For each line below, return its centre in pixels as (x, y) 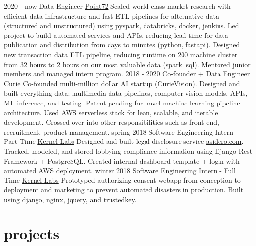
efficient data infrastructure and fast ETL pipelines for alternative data (112, 16)
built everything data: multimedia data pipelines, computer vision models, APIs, (126, 93)
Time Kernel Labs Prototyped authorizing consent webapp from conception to (122, 180)
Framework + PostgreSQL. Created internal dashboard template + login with (122, 160)
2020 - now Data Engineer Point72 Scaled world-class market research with (117, 6)
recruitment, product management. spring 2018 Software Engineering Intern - (121, 131)
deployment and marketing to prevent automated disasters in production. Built (124, 190)
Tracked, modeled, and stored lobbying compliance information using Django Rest (128, 151)
